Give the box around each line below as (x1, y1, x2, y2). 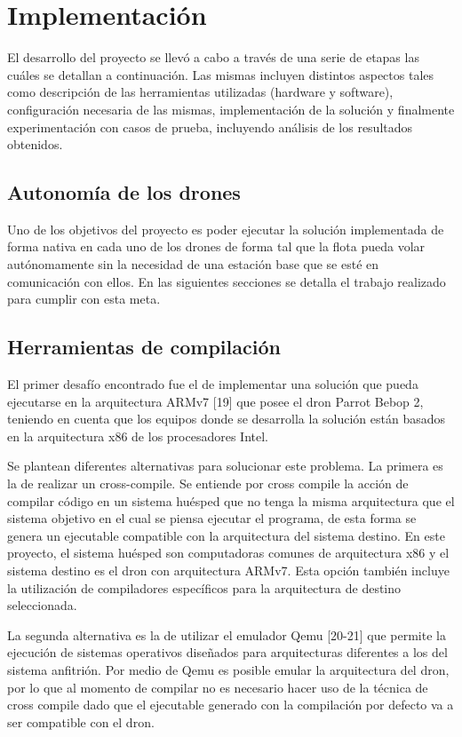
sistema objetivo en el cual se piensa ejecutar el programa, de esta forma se (7, 509, 417, 527)
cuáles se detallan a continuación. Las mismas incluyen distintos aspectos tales (7, 65, 434, 83)
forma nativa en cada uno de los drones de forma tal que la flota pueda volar (7, 237, 426, 256)
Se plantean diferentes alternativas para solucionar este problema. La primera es (7, 456, 443, 475)
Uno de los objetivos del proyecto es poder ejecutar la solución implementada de (7, 219, 444, 238)
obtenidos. (7, 135, 63, 154)
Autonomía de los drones (7, 178, 241, 206)
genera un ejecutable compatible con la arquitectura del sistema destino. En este (7, 526, 445, 544)
